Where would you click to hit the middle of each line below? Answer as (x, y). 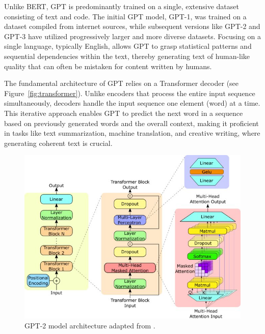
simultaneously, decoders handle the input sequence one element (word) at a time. (132, 103)
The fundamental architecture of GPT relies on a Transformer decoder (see (122, 83)
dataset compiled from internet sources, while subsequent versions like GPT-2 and (132, 26)
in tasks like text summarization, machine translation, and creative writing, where (132, 133)
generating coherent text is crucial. (58, 143)
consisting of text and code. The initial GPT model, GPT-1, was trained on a (125, 16)
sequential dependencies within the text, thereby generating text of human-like (127, 56)
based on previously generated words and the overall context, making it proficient (131, 123)
